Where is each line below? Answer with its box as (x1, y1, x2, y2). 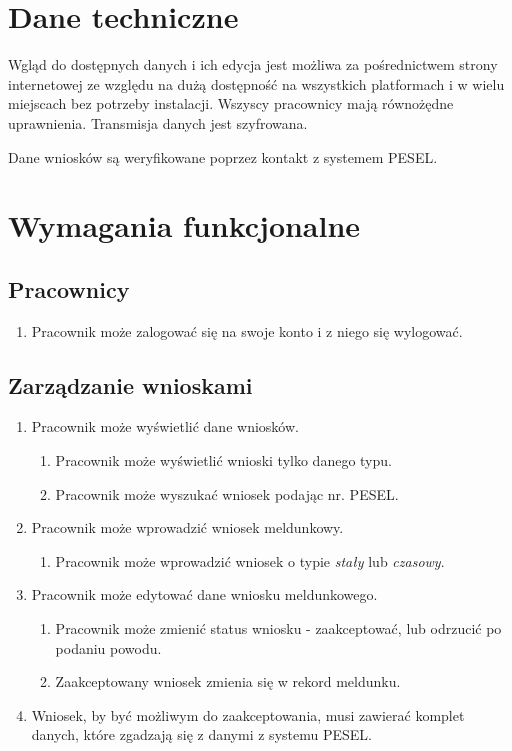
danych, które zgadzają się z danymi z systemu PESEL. (31, 724, 372, 745)
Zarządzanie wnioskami (8, 369, 253, 400)
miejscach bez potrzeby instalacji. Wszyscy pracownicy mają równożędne (8, 93, 454, 114)
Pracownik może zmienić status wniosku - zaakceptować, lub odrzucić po (55, 618, 502, 639)
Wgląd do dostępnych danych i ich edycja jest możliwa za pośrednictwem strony (8, 54, 498, 75)
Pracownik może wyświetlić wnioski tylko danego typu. (55, 450, 392, 471)
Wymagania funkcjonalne (8, 205, 361, 246)
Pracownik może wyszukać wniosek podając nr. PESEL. (55, 483, 399, 504)
